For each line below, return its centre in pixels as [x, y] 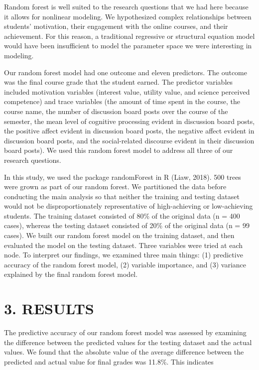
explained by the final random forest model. [71, 274]
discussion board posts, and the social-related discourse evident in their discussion [129, 140]
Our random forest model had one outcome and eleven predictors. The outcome [126, 72]
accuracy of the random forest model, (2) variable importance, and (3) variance [125, 264]
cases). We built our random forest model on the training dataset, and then [119, 235]
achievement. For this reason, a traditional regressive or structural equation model [129, 36]
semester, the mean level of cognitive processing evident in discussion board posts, [129, 121]
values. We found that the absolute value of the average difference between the [124, 352]
